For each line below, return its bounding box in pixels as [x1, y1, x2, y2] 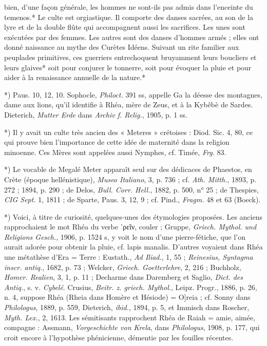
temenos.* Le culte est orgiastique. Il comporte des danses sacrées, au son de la [4, 11, 254, 22]
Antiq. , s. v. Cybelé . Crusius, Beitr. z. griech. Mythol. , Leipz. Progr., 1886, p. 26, [4, 281, 257, 292]
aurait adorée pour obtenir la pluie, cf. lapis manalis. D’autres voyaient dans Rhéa [4, 241, 263, 252]
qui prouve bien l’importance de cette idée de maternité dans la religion [4, 137, 230, 147]
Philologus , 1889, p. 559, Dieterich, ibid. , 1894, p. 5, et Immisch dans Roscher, [4, 302, 250, 313]
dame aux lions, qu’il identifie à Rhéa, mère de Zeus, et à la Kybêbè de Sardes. [4, 99, 253, 110]
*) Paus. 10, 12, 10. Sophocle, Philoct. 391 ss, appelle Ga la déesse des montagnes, [4, 89, 262, 100]
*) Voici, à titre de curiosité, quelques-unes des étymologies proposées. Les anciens [4, 211, 262, 222]
